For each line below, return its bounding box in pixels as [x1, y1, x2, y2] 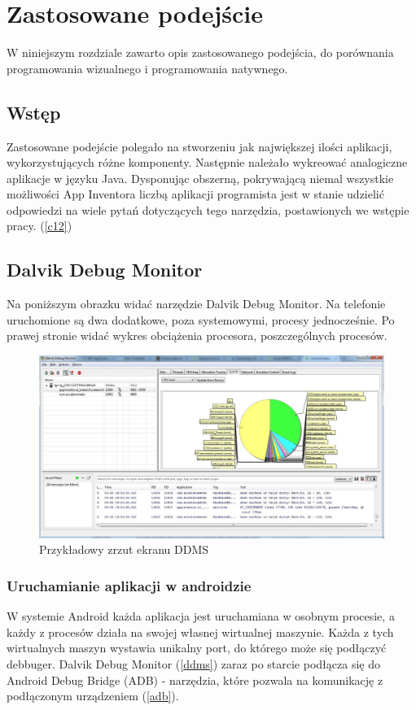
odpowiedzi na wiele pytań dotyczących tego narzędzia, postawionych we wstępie [7, 201, 409, 218]
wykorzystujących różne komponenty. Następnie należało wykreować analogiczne [7, 154, 408, 171]
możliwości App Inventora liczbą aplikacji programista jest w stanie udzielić [7, 185, 384, 203]
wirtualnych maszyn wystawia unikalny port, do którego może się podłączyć [7, 639, 387, 656]
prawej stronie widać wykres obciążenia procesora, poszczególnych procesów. [7, 327, 388, 344]
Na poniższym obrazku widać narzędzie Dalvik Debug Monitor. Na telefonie [7, 295, 386, 312]
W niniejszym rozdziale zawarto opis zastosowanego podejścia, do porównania [7, 44, 394, 61]
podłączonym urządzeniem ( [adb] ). [7, 687, 179, 704]
